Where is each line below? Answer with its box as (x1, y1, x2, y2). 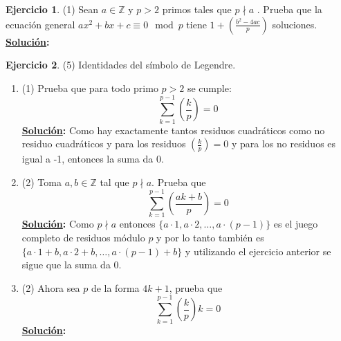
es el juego (273, 216, 318, 231)
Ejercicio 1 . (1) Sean (6, 2, 99, 16)
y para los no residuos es (231, 136, 336, 151)
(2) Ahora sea (21, 280, 80, 295)
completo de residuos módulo (21, 230, 145, 244)
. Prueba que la (257, 2, 322, 16)
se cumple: (187, 80, 232, 95)
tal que (100, 174, 129, 189)
